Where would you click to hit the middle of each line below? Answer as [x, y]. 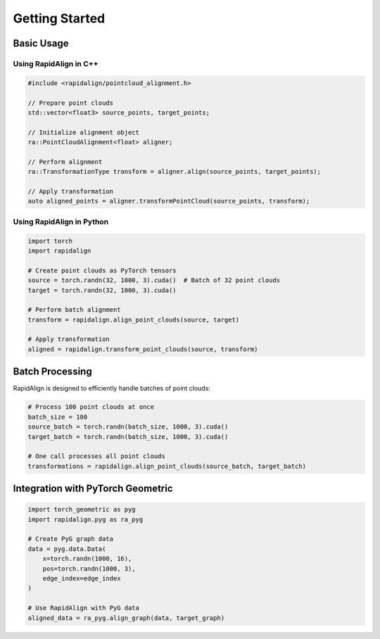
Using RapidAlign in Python [61, 222]
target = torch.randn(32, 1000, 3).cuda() [102, 290]
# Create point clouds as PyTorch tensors [102, 270]
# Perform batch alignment [74, 310]
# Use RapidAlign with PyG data [84, 608]
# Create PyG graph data [71, 539]
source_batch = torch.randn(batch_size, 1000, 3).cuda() [128, 427]
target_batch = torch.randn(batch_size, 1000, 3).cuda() [128, 437]
